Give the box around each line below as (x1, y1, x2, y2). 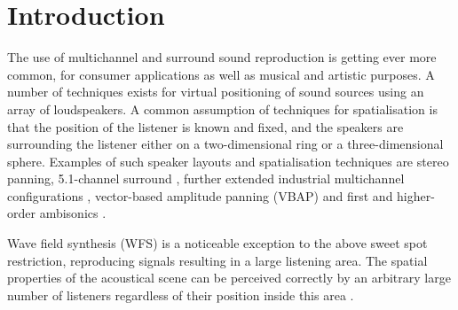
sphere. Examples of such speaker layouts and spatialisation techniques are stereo (7, 151, 449, 170)
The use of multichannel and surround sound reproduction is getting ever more (7, 48, 437, 66)
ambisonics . (39, 204, 107, 222)
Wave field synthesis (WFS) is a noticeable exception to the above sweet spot (7, 234, 428, 252)
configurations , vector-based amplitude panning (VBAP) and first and (7, 186, 393, 205)
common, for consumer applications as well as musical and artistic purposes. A (7, 65, 435, 83)
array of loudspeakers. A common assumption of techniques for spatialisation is (7, 99, 438, 118)
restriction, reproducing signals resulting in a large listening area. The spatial (7, 251, 428, 269)
